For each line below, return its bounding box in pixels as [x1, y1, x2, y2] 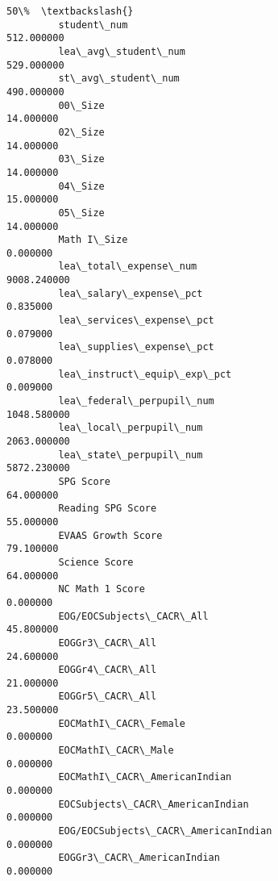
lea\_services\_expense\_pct [58, 315, 214, 327]
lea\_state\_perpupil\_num [58, 449, 203, 461]
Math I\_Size [58, 234, 128, 246]
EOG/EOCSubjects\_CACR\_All [58, 610, 209, 622]
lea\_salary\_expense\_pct [58, 287, 203, 299]
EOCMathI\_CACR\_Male [58, 745, 174, 757]
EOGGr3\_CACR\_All [58, 637, 157, 649]
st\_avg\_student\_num [58, 73, 180, 85]
